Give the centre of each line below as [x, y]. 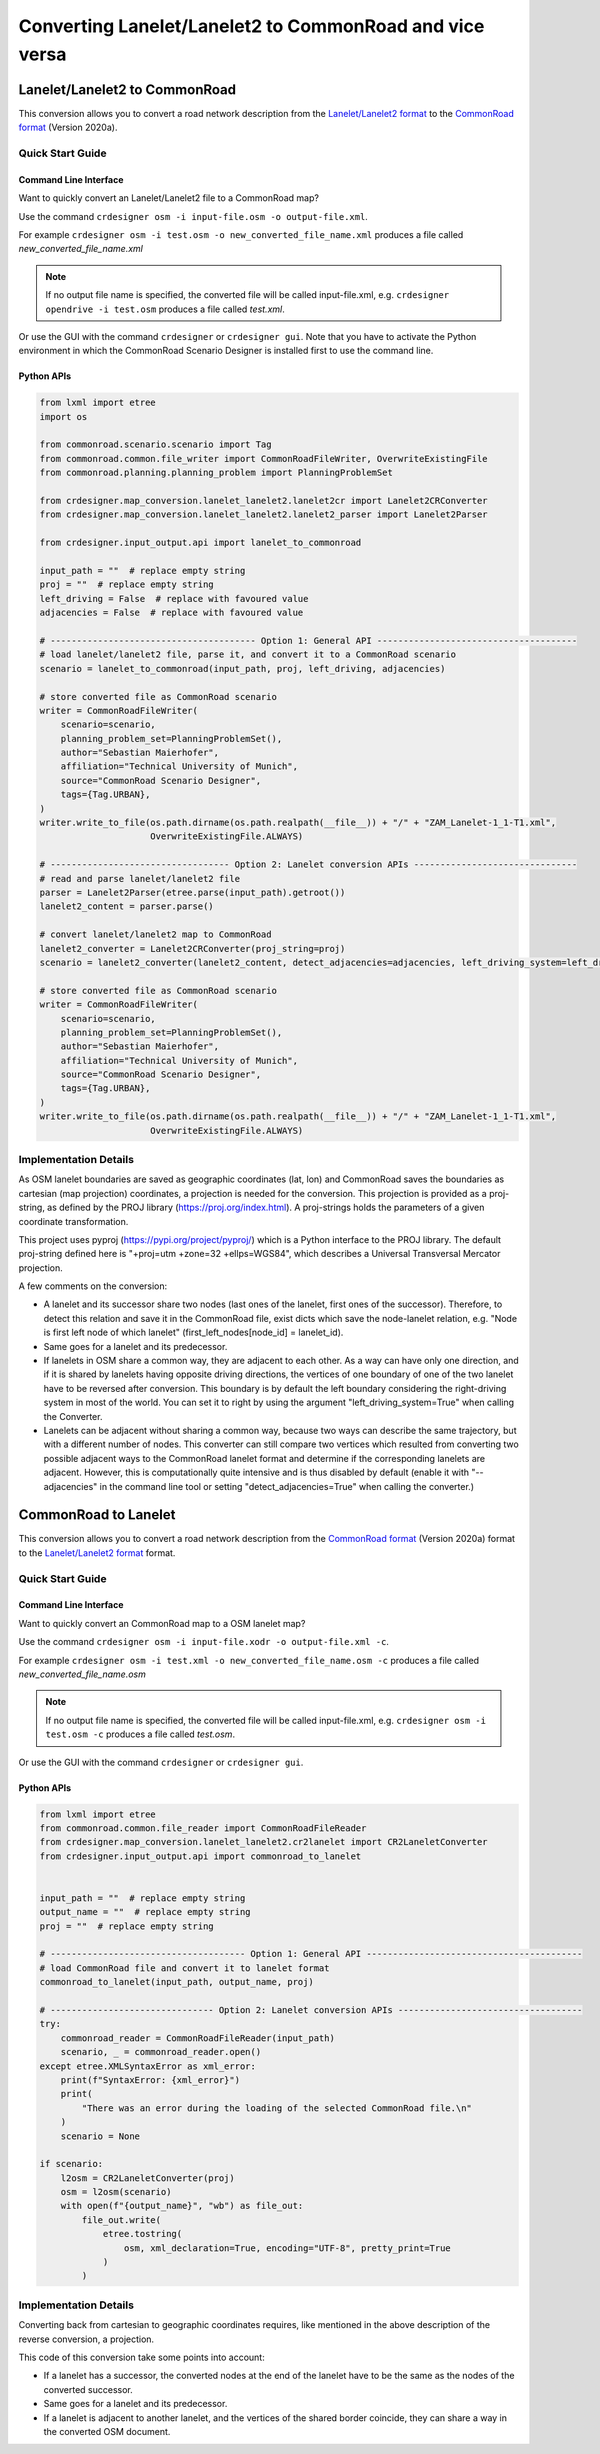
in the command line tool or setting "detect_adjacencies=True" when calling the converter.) [287, 1486]
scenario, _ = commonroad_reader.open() [161, 2052]
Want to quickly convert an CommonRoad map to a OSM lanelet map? [162, 1623]
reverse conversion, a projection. [86, 2339]
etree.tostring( [142, 2234]
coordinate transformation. [73, 1221]
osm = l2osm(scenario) [116, 2192]
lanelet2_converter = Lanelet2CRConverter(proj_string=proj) [192, 948]
